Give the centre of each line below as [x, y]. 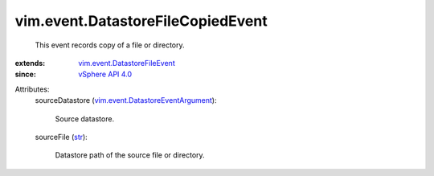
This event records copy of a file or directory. [110, 45]
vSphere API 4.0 [105, 74]
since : [25, 74]
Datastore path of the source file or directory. [130, 155]
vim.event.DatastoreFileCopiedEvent [141, 21]
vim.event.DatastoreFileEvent [127, 63]
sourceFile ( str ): [61, 137]
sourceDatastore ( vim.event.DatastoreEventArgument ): [126, 100]
